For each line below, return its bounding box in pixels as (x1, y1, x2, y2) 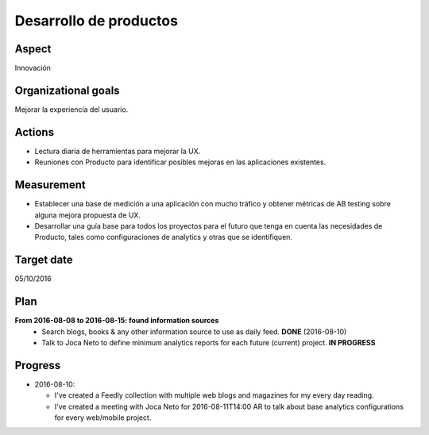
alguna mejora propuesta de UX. (34, 210, 141, 220)
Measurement (14, 179, 87, 192)
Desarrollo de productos (14, 12, 179, 29)
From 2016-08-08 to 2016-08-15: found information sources (14, 316, 219, 325)
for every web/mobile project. (54, 413, 152, 422)
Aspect (14, 42, 52, 56)
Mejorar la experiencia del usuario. (14, 104, 129, 114)
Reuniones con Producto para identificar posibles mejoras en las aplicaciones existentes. (34, 157, 327, 167)
